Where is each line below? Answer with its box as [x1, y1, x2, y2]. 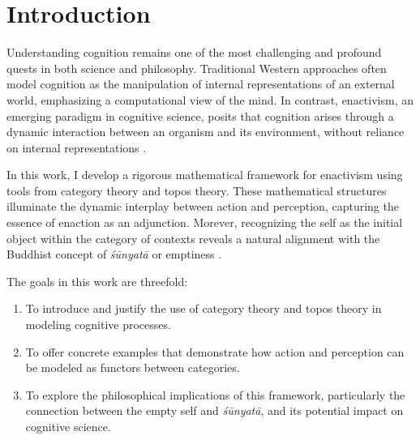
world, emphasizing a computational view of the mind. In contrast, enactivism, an [6, 91, 414, 108]
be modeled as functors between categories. [25, 359, 240, 376]
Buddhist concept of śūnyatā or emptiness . [6, 246, 222, 263]
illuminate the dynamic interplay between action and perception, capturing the [6, 198, 399, 215]
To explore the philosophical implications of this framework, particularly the [25, 386, 405, 403]
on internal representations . [6, 139, 147, 156]
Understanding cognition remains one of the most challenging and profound [6, 44, 382, 61]
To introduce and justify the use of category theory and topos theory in [25, 300, 382, 317]
